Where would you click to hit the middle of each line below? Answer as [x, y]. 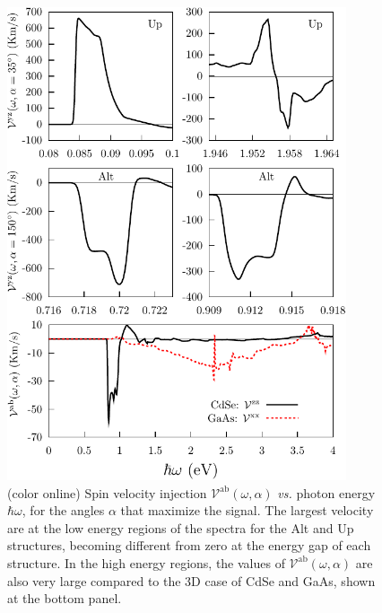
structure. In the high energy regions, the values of [146, 562]
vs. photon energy [326, 492]
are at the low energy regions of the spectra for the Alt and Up [181, 527]
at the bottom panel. [65, 598]
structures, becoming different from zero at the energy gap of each [189, 545]
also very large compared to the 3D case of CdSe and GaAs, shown [191, 580]
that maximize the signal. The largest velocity [247, 510]
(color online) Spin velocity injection [107, 492]
